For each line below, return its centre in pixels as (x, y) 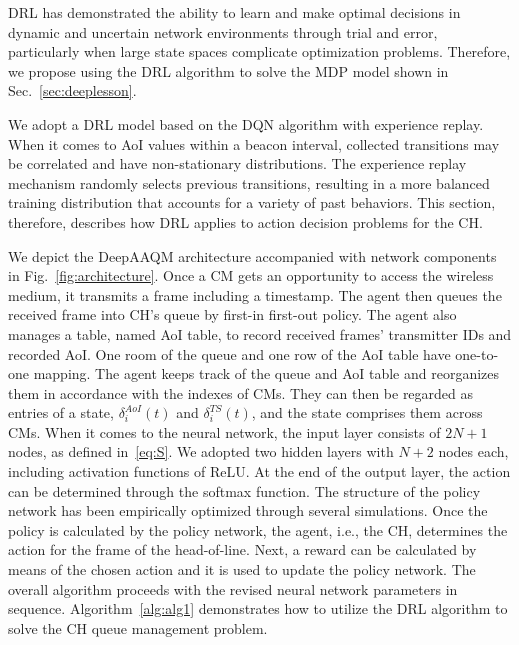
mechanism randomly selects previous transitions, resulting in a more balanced (249, 182)
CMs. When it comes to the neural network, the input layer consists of (224, 431)
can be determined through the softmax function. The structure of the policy (244, 490)
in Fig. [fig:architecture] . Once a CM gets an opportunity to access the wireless (251, 275)
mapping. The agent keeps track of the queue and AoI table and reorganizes (266, 373)
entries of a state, (61, 412)
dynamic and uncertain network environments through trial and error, (223, 31)
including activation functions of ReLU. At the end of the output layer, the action (259, 471)
